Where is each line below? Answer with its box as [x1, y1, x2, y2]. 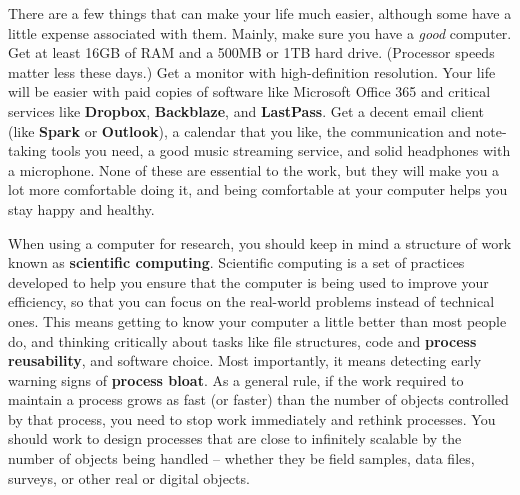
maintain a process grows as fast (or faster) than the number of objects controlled [8, 389, 509, 410]
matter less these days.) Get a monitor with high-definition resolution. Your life [8, 61, 496, 82]
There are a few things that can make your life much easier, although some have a [8, 3, 512, 23]
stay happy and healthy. [8, 198, 155, 219]
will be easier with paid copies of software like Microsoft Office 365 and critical [8, 81, 491, 102]
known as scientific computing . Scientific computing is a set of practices [8, 252, 465, 273]
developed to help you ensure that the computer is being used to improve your [8, 271, 489, 292]
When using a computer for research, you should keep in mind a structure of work [8, 232, 512, 253]
